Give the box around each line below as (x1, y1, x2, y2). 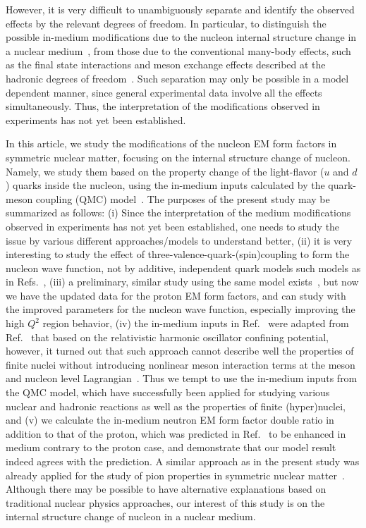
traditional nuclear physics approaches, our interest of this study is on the (6, 495, 325, 510)
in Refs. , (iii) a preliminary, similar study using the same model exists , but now (6, 274, 359, 289)
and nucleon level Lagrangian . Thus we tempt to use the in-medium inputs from (6, 371, 358, 386)
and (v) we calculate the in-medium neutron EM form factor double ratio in (6, 412, 334, 427)
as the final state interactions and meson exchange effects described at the (6, 57, 326, 72)
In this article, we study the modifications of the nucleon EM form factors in (6, 136, 337, 151)
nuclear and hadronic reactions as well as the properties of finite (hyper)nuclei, (6, 398, 346, 413)
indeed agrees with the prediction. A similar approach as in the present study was (6, 454, 360, 468)
